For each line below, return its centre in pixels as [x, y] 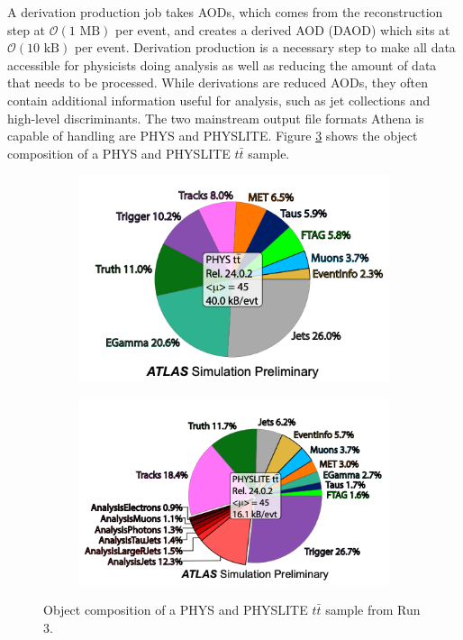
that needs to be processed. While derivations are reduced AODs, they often [218, 82]
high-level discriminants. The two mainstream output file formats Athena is [216, 118]
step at [27, 29]
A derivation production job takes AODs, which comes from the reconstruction [225, 12]
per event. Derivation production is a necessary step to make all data [265, 47]
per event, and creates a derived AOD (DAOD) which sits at [283, 29]
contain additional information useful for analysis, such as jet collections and [219, 100]
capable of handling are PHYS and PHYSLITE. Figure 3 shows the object [213, 136]
